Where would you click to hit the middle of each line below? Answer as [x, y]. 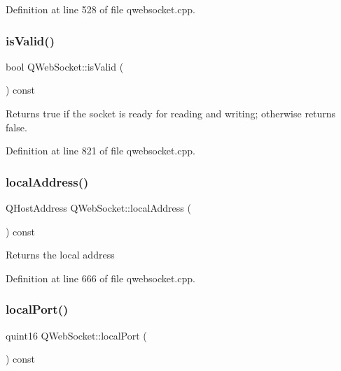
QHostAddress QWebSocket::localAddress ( [98, 208]
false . [16, 127]
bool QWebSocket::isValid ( [65, 66]
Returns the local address [60, 255]
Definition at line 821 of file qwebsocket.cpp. [100, 151]
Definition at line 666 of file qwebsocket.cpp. [100, 278]
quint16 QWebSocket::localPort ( [76, 335]
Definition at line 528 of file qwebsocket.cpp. [100, 9]
